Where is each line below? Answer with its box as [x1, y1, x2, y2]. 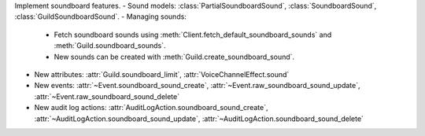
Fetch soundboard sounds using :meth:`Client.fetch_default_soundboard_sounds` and [54, 30, 332, 39]
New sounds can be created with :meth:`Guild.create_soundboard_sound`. [54, 52, 295, 61]
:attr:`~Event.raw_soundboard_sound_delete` [34, 91, 180, 101]
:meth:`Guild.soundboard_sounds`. [54, 41, 166, 50]
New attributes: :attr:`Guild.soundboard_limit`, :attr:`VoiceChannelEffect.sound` [34, 69, 290, 79]
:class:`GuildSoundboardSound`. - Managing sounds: [14, 12, 187, 21]
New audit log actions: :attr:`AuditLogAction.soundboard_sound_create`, [34, 103, 268, 112]
